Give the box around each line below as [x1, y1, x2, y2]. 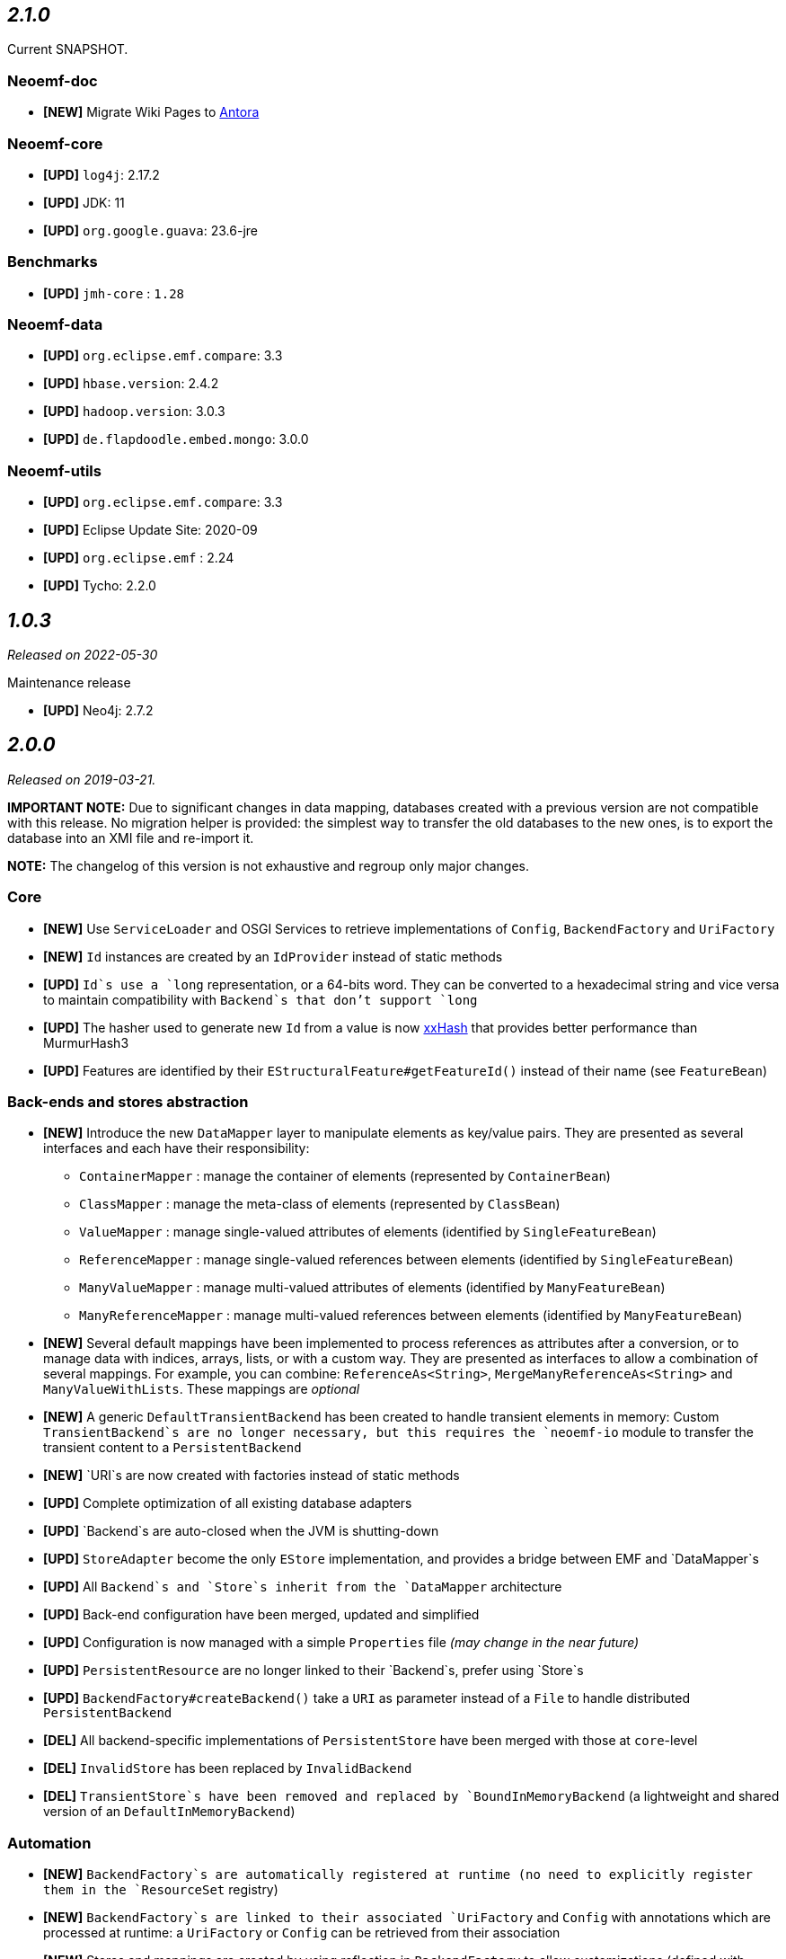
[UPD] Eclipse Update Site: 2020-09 [43, 522, 258, 538]
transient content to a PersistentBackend [43, 1440, 302, 1456]
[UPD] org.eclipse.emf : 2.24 [43, 550, 234, 566]
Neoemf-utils [7, 461, 102, 480]
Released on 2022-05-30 [7, 647, 158, 663]
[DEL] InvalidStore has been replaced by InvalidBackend [43, 1760, 412, 1777]
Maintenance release [7, 675, 131, 691]
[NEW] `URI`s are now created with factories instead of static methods [43, 1467, 460, 1484]
